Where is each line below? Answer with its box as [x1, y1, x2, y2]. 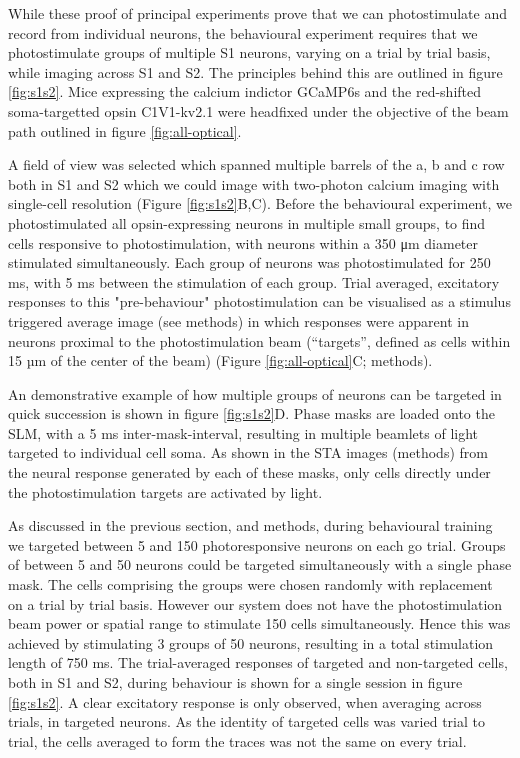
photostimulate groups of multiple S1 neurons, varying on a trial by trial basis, [8, 42, 491, 63]
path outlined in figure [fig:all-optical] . [8, 120, 242, 141]
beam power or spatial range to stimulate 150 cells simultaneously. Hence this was [8, 613, 511, 634]
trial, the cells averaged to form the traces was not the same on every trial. [8, 730, 467, 751]
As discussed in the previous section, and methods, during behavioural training [8, 515, 493, 536]
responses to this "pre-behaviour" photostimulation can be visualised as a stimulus [8, 291, 511, 312]
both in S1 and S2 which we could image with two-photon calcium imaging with [8, 173, 500, 194]
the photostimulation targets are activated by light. [8, 481, 323, 502]
